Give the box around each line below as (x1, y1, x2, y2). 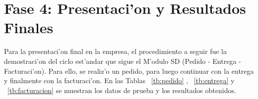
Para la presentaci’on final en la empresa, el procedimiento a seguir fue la (4, 46, 227, 56)
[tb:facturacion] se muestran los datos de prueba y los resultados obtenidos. (7, 85, 236, 95)
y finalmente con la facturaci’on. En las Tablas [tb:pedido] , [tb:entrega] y (4, 75, 235, 86)
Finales (4, 17, 54, 38)
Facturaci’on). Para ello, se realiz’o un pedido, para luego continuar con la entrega (4, 65, 254, 76)
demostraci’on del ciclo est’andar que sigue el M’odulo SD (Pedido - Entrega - (4, 55, 241, 66)
